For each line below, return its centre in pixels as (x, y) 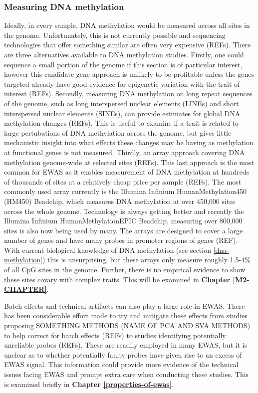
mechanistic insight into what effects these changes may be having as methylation (129, 142)
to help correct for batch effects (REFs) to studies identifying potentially (115, 335)
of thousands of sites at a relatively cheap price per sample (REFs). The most (123, 181)
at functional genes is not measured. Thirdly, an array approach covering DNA (125, 152)
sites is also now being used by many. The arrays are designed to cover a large (124, 230)
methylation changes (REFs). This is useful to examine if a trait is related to (122, 123)
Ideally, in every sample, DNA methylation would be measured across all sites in (127, 25)
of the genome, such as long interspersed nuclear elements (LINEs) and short (122, 103)
